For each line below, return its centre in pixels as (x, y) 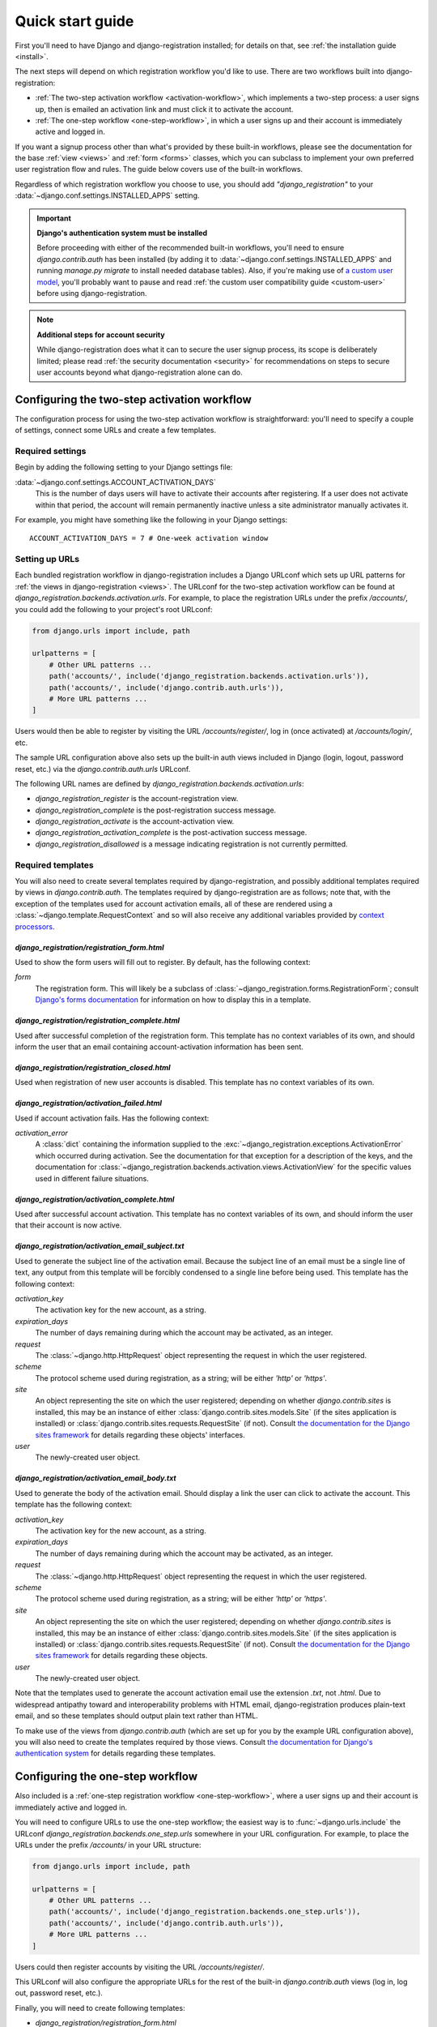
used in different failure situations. (92, 1178)
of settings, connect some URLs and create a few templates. (116, 431)
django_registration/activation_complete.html (95, 1199)
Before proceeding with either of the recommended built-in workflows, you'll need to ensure (191, 248)
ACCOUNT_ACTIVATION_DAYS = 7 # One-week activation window (149, 538)
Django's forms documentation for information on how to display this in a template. (173, 1000)
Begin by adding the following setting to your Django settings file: (124, 467)
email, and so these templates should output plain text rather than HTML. (136, 1716)
